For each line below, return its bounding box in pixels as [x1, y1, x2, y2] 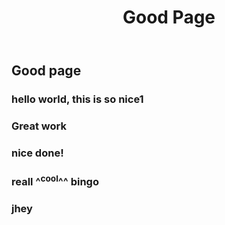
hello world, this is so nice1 [11, 92, 144, 106]
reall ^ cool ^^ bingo [11, 172, 99, 189]
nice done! [11, 146, 64, 160]
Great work [11, 119, 67, 133]
